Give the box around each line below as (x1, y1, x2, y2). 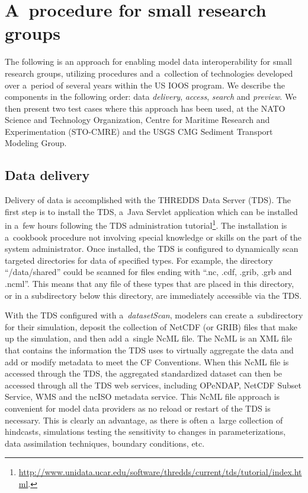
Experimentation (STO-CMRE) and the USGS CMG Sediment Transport (5, 125, 273, 137)
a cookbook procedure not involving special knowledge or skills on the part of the (5, 230, 301, 243)
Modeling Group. (5, 137, 67, 149)
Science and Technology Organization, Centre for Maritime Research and (5, 113, 270, 126)
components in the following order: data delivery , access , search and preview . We (5, 90, 297, 103)
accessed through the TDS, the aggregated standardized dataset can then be (5, 367, 283, 380)
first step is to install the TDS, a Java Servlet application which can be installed (5, 205, 298, 217)
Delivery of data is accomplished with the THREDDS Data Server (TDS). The (5, 194, 291, 206)
